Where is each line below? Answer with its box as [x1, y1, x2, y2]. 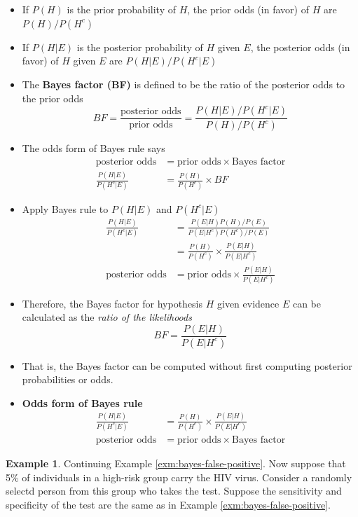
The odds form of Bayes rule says [22, 141, 165, 156]
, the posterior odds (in [250, 39, 350, 54]
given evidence [217, 296, 280, 310]
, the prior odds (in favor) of [187, 2, 309, 16]
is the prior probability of [67, 2, 176, 16]
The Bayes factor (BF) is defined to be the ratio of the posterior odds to [22, 77, 345, 92]
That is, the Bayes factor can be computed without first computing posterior [22, 358, 352, 373]
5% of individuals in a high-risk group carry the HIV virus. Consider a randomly [6, 469, 352, 484]
